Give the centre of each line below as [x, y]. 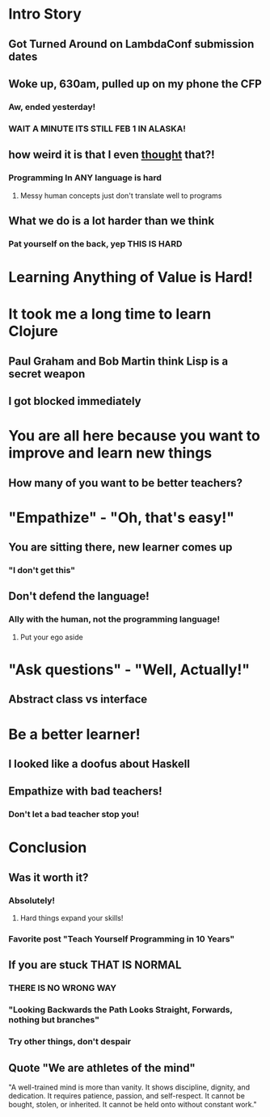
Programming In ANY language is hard [85, 178]
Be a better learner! [75, 734]
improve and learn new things [110, 453]
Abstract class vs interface [78, 700]
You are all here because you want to [134, 436]
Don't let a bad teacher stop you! [74, 815]
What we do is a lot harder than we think [112, 220]
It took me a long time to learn [110, 314]
